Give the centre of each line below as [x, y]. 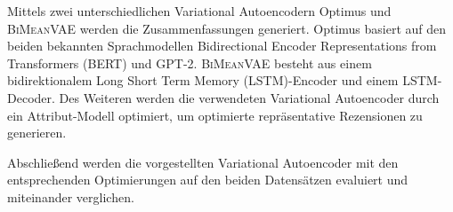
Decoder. [31, 97]
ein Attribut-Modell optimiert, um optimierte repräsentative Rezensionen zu [215, 115]
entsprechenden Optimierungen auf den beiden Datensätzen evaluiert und [208, 180]
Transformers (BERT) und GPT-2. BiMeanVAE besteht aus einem [190, 63]
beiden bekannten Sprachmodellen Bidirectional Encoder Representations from [222, 46]
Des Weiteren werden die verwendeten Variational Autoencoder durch [249, 97]
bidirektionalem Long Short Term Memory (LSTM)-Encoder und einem [203, 80]
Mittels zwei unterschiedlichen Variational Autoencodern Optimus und [199, 11]
